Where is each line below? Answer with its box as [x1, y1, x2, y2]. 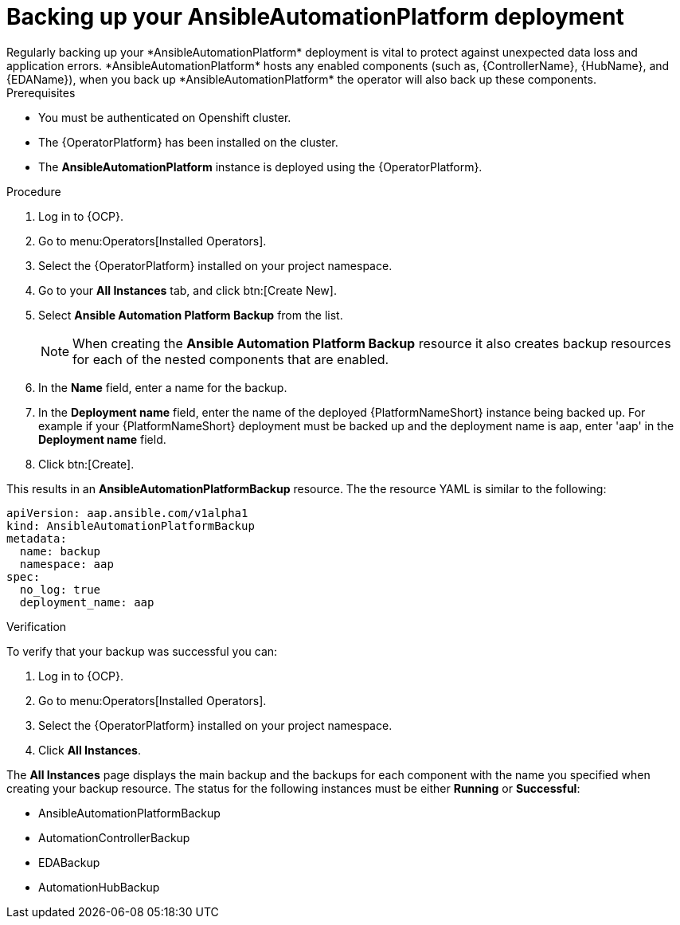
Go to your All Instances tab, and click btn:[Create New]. [38, 283, 337, 297]
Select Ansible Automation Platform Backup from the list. [38, 308, 343, 322]
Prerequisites [6, 85, 76, 100]
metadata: [6, 531, 67, 545]
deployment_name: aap [19, 595, 154, 609]
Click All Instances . [38, 743, 141, 757]
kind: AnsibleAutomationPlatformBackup [6, 519, 255, 532]
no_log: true [19, 582, 101, 596]
